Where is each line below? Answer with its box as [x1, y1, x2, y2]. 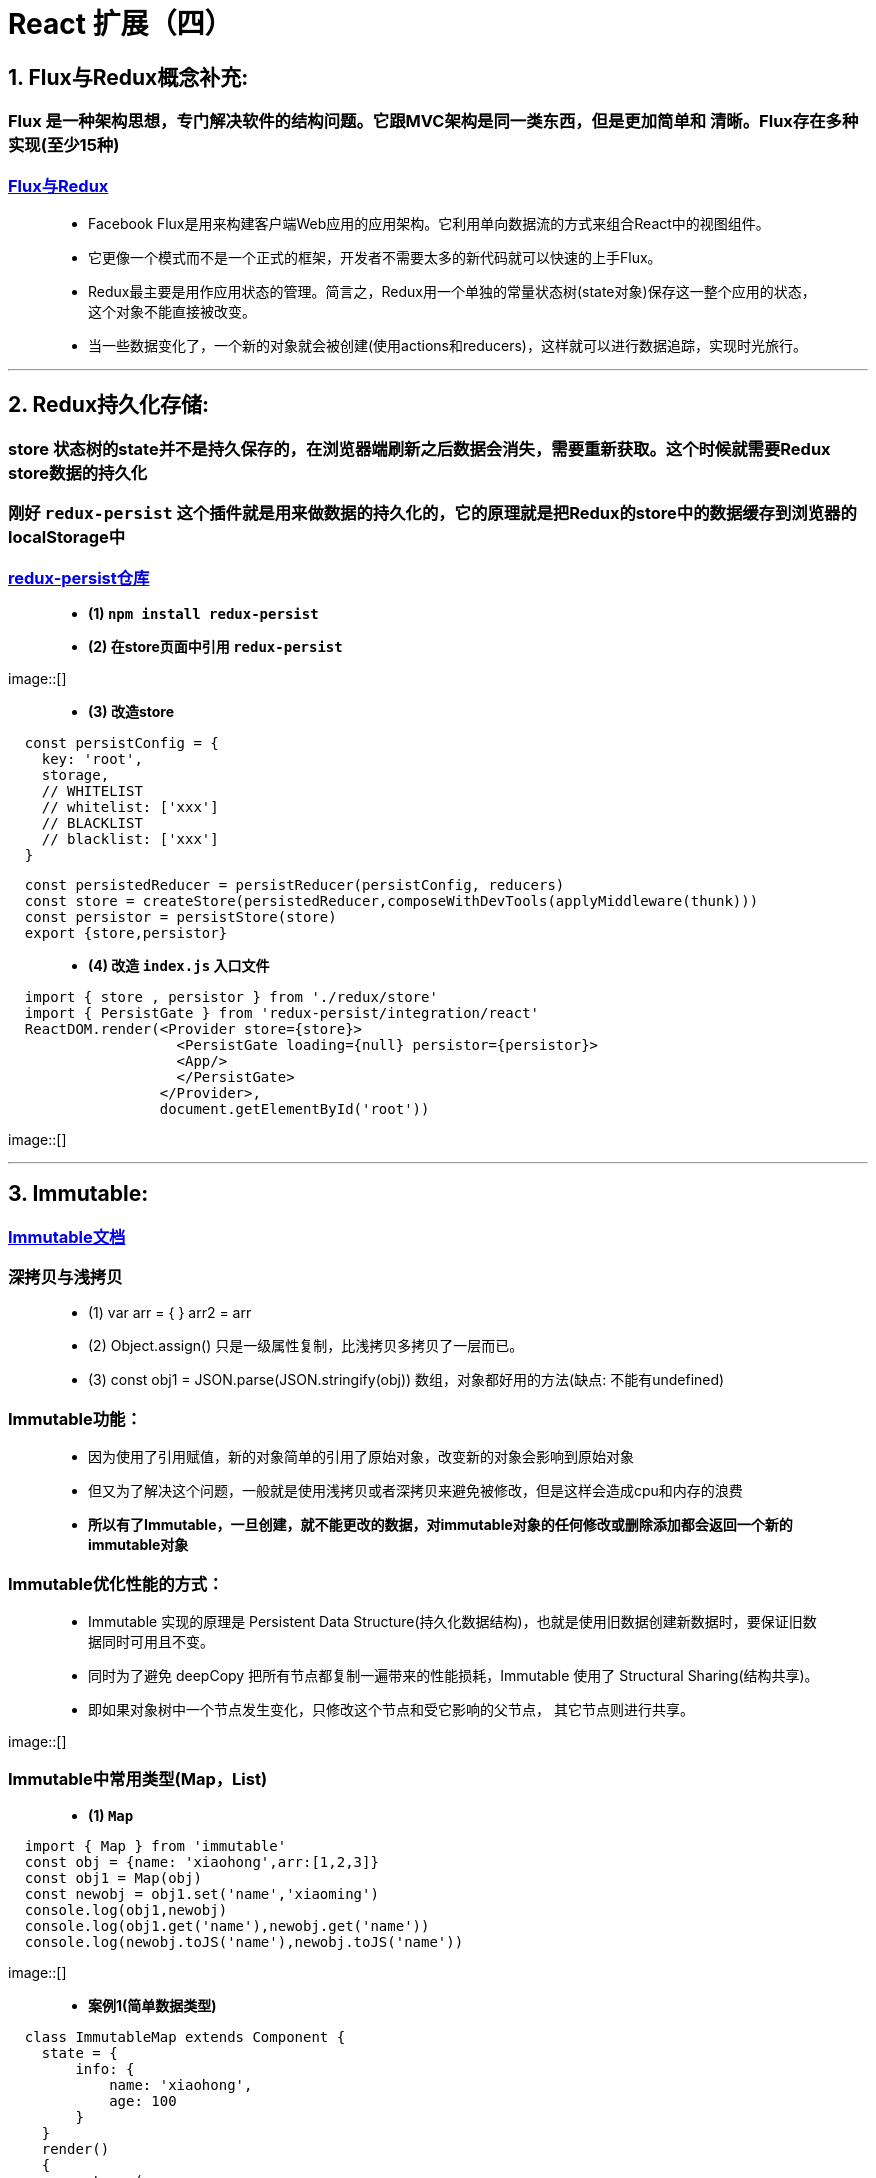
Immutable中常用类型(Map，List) [8, 1769, 268, 1790]
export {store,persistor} [24, 924, 228, 941]
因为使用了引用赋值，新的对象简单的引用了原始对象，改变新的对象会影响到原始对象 [88, 1448, 634, 1466]
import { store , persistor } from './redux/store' [24, 988, 438, 1005]
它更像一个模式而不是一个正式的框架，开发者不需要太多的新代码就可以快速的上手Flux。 [88, 248, 662, 266]
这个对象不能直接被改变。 [88, 302, 256, 320]
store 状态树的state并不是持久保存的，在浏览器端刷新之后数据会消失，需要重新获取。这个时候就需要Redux [8, 438, 831, 459]
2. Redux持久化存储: [8, 392, 210, 418]
